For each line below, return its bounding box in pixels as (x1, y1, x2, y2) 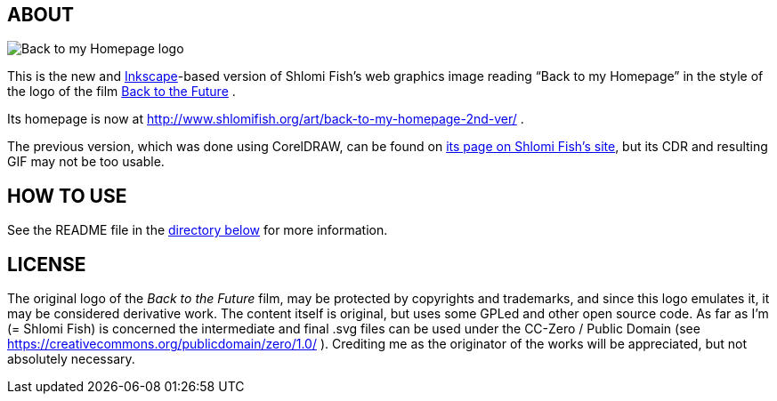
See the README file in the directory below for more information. (7, 222, 388, 238)
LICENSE (7, 253, 86, 276)
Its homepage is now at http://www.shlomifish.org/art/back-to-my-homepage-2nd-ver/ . (7, 111, 524, 127)
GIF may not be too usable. (7, 154, 165, 170)
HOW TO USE (7, 184, 127, 207)
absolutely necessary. (7, 351, 135, 367)
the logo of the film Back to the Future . (7, 84, 236, 100)
